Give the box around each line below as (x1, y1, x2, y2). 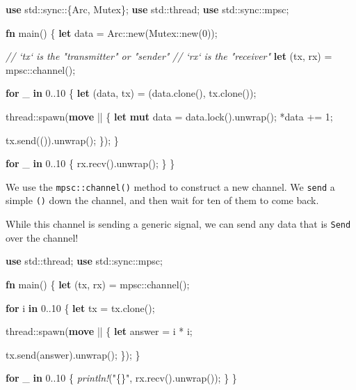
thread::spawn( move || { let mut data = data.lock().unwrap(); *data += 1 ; (6, 109, 333, 123)
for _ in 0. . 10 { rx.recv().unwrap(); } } (6, 156, 175, 171)
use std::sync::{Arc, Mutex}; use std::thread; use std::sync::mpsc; (6, 2, 289, 16)
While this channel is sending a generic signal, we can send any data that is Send (6, 217, 351, 231)
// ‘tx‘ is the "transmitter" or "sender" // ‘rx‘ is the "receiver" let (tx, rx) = (6, 49, 332, 63)
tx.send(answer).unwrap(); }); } (6, 347, 140, 361)
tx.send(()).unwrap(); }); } (6, 132, 119, 147)
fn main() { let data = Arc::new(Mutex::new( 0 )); (6, 25, 218, 40)
